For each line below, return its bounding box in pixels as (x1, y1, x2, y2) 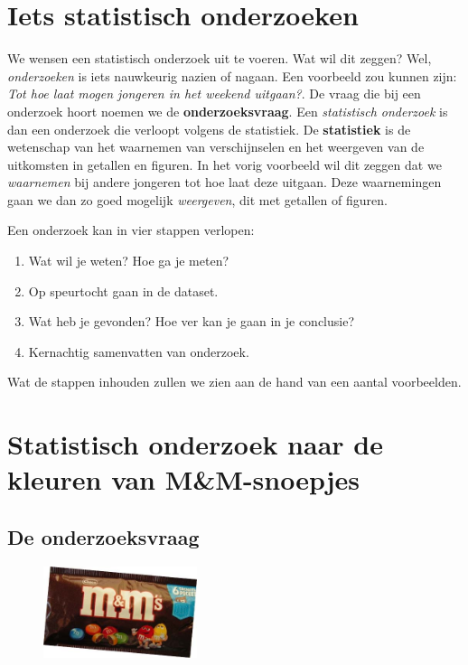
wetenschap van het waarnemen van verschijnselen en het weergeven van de (7, 137, 425, 156)
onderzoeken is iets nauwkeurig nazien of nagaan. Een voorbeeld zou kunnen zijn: (7, 66, 457, 85)
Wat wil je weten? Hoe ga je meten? (28, 251, 229, 270)
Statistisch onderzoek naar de (7, 426, 383, 463)
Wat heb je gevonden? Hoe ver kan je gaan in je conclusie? (28, 312, 355, 331)
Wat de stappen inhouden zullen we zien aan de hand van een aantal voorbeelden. (7, 372, 462, 391)
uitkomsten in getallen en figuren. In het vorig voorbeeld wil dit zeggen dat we (7, 155, 442, 173)
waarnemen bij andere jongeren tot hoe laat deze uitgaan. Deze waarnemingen (7, 173, 442, 192)
